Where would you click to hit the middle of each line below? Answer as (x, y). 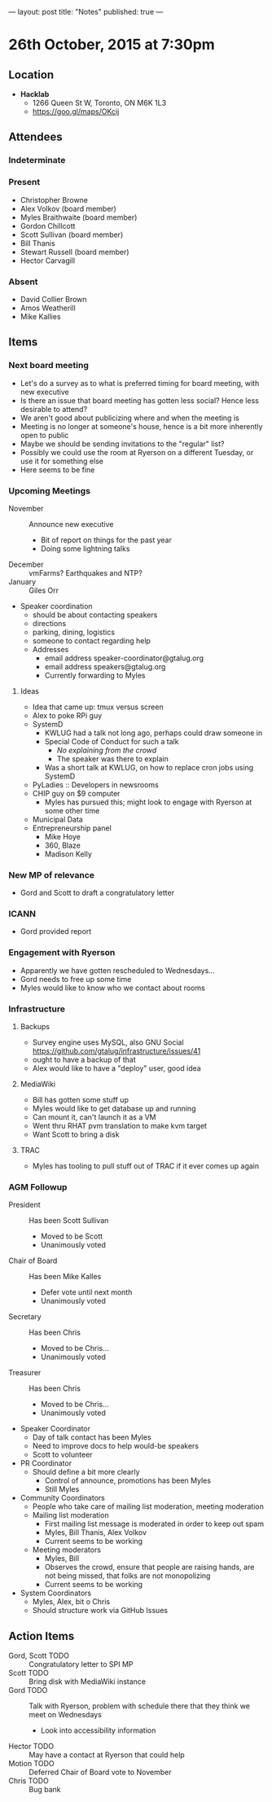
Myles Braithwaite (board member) (79, 217)
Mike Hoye (63, 836)
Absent (23, 282)
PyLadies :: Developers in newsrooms (95, 784)
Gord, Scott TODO (39, 1655)
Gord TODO (28, 1690)
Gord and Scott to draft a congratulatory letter (97, 893)
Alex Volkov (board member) (68, 208)
